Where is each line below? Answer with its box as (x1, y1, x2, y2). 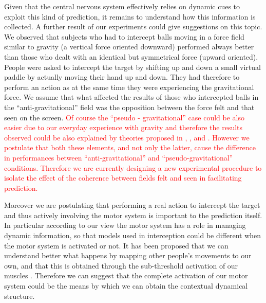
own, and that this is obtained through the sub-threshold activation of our (4, 260, 238, 271)
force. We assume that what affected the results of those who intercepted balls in (4, 92, 259, 102)
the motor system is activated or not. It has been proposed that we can (4, 240, 229, 251)
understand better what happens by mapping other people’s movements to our (4, 250, 252, 261)
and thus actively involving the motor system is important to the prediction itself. (4, 209, 262, 220)
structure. (4, 290, 35, 301)
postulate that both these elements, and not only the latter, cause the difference (4, 142, 256, 153)
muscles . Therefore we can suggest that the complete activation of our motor (4, 270, 248, 281)
